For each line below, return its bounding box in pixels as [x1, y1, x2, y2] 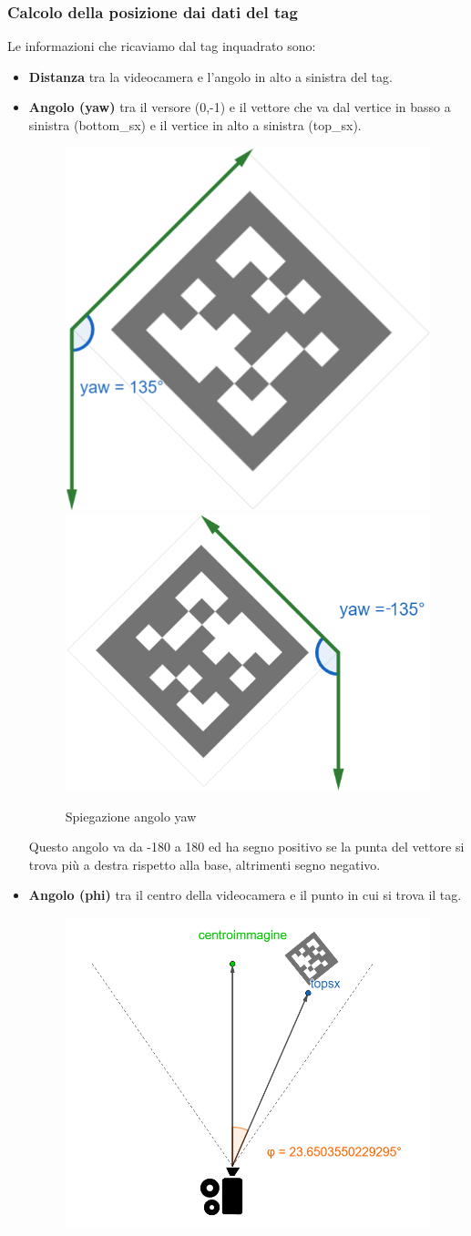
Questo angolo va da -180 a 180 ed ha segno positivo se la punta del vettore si [28, 837, 465, 856]
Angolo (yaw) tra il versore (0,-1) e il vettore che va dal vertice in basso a [28, 97, 451, 117]
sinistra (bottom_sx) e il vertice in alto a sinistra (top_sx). [28, 116, 362, 134]
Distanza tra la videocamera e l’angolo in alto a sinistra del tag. [28, 66, 393, 86]
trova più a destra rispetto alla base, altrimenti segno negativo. [28, 854, 381, 873]
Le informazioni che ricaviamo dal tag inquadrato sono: [7, 36, 316, 56]
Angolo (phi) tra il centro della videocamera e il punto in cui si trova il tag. [28, 885, 462, 904]
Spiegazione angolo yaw [65, 806, 197, 825]
